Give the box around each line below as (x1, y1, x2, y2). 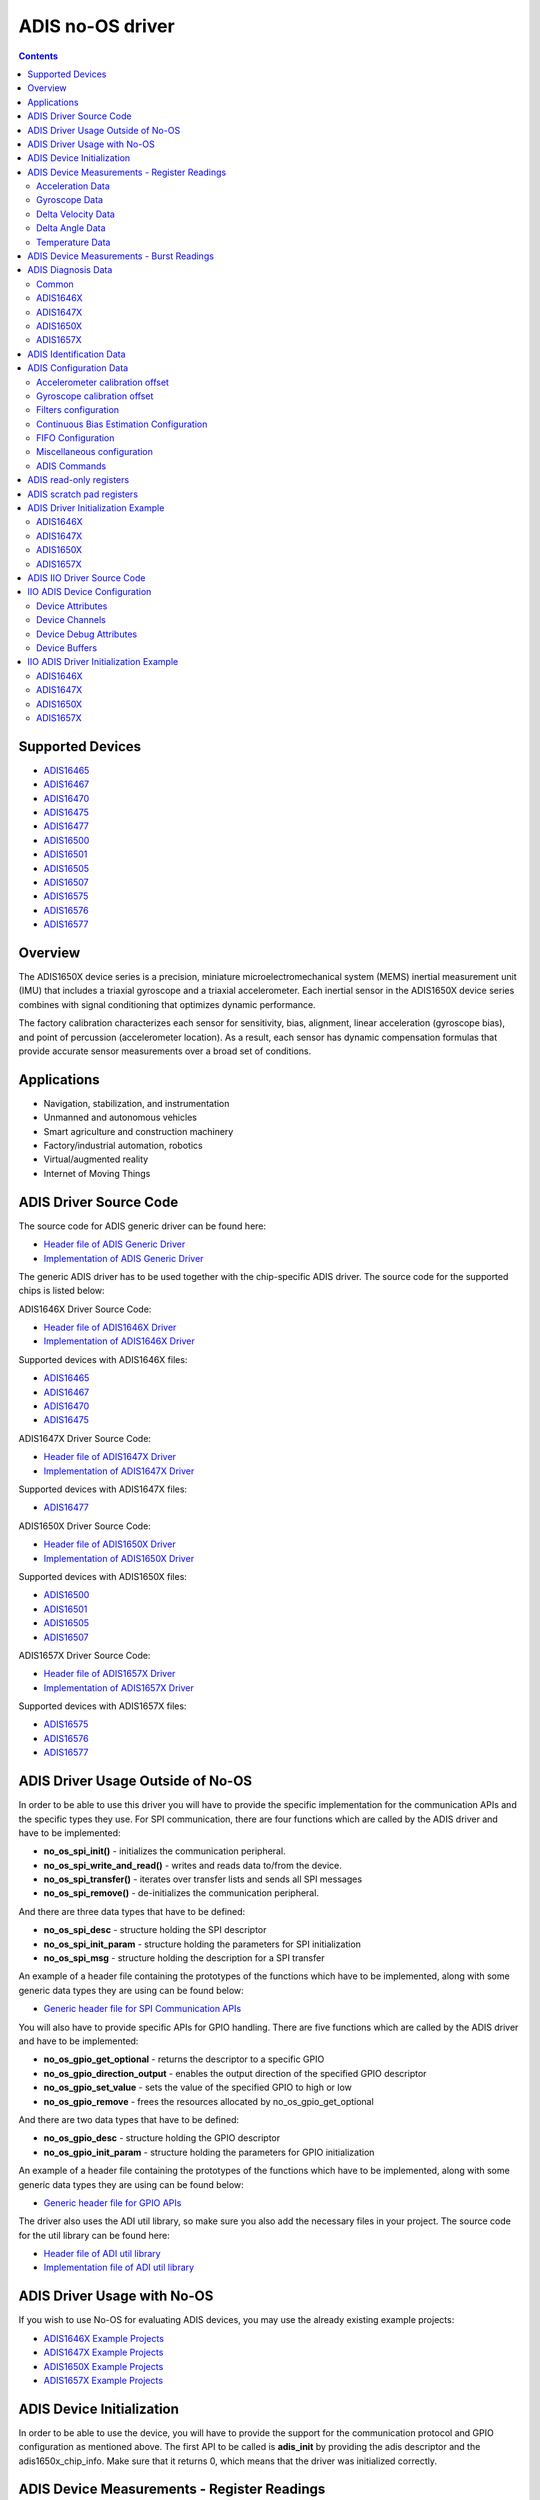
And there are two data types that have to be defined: (18, 2113, 240, 2125)
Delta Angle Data (36, 222, 106, 234)
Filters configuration (36, 404, 120, 416)
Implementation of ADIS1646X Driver (43, 1335, 195, 1347)
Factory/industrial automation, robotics (43, 1140, 204, 1152)
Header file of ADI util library (43, 2248, 161, 2260)
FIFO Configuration (36, 432, 115, 444)
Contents (18, 50, 59, 62)
